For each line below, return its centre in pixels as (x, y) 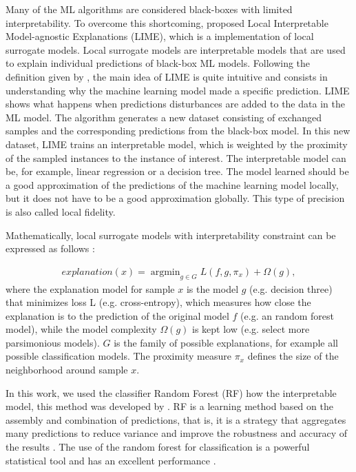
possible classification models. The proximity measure (118, 356)
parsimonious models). (53, 342)
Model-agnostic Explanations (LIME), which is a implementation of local (160, 36)
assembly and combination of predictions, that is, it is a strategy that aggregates (176, 419)
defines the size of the (293, 356)
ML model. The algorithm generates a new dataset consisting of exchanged (164, 117)
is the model (212, 288)
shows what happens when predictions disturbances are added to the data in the (175, 104)
